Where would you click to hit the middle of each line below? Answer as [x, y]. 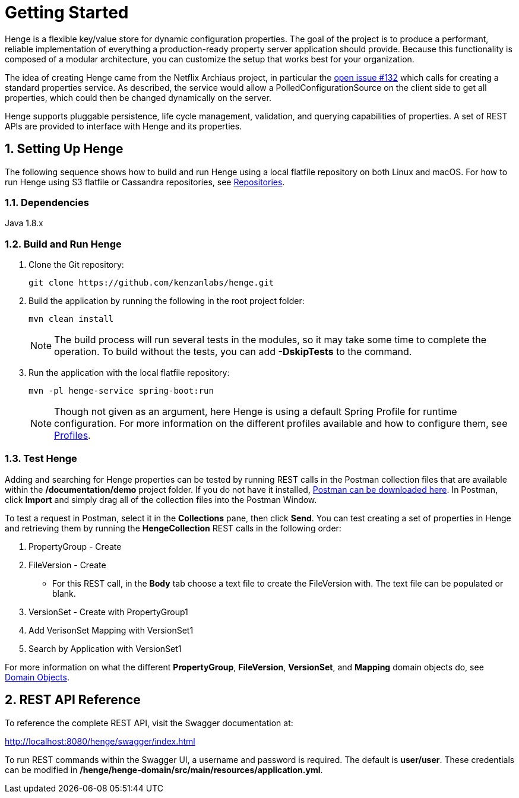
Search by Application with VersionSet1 [105, 648]
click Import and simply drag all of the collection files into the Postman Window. [161, 499]
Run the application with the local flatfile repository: [129, 373]
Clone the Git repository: [76, 265]
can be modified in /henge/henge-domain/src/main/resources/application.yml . [164, 769]
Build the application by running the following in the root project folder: [167, 301]
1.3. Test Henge [41, 459]
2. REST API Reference [73, 700]
